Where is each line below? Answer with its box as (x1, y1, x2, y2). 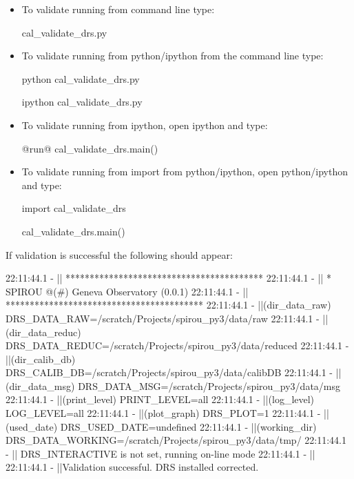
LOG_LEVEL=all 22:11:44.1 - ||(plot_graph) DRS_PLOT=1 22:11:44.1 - (6, 406, 321, 420)
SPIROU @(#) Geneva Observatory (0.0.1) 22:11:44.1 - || (6, 284, 249, 298)
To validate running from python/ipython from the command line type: (21, 48, 324, 63)
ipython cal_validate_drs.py (21, 95, 143, 109)
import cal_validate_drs (21, 201, 126, 215)
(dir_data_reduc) (6, 324, 81, 339)
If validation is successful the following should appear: (6, 247, 233, 262)
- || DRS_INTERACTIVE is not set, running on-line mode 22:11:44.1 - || (6, 446, 315, 460)
